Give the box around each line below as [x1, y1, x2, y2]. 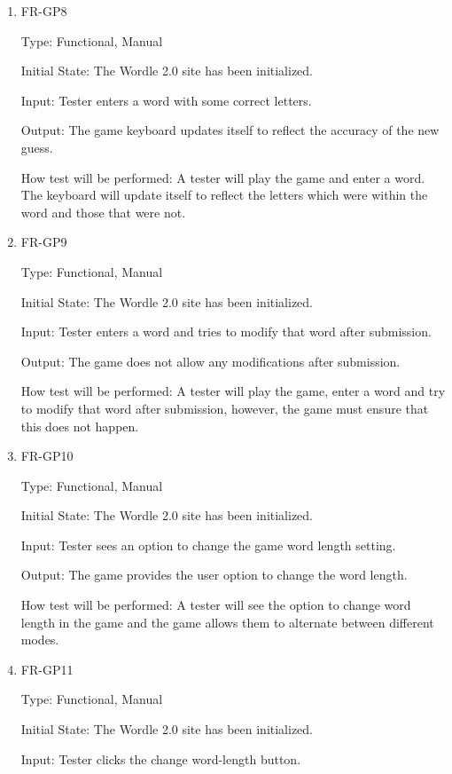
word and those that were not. [20, 202, 186, 221]
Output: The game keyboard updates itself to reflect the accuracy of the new [20, 121, 440, 139]
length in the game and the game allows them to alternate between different [20, 612, 434, 631]
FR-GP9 [20, 233, 67, 251]
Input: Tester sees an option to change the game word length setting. [20, 535, 396, 554]
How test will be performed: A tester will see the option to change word [20, 596, 411, 614]
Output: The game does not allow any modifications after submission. [20, 351, 401, 370]
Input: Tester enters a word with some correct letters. [20, 91, 312, 109]
